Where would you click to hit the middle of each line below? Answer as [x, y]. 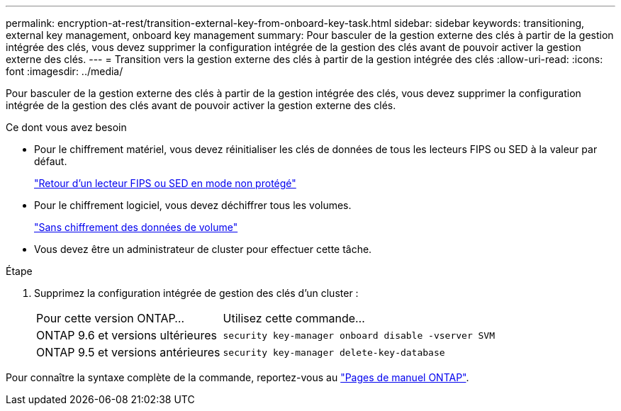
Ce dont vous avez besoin [66, 127]
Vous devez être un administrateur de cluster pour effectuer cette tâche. [203, 249]
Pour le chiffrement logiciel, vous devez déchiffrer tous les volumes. [193, 205]
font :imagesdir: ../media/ [65, 71]
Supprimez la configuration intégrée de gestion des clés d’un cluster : [196, 293]
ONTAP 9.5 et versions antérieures [128, 352]
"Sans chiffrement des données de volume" [136, 227]
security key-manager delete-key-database [334, 352]
